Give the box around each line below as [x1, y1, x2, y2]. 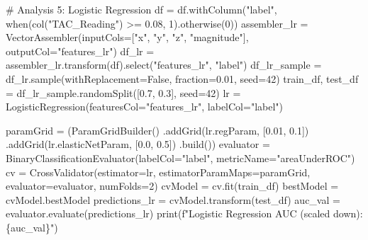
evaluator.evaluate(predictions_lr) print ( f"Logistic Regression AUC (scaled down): [6, 206, 363, 221]
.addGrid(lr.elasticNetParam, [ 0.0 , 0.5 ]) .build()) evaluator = [6, 137, 270, 152]
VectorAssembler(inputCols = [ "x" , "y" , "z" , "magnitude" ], [6, 30, 249, 45]
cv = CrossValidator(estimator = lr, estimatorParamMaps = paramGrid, [6, 164, 311, 179]
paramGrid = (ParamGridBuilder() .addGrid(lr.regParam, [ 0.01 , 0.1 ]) [6, 122, 309, 137]
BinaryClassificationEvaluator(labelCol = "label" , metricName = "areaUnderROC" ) [6, 150, 355, 165]
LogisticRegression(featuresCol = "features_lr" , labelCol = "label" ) [6, 99, 284, 114]
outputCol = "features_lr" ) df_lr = [6, 43, 155, 58]
